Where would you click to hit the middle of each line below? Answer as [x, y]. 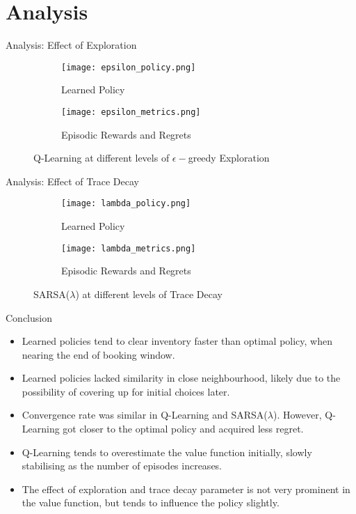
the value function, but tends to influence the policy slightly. [151, 503]
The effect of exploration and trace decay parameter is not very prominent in [186, 489]
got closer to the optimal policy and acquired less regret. [183, 429]
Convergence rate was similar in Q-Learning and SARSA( [145, 415]
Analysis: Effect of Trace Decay [72, 181]
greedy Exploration [229, 158]
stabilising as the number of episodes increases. [122, 466]
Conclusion [29, 317]
